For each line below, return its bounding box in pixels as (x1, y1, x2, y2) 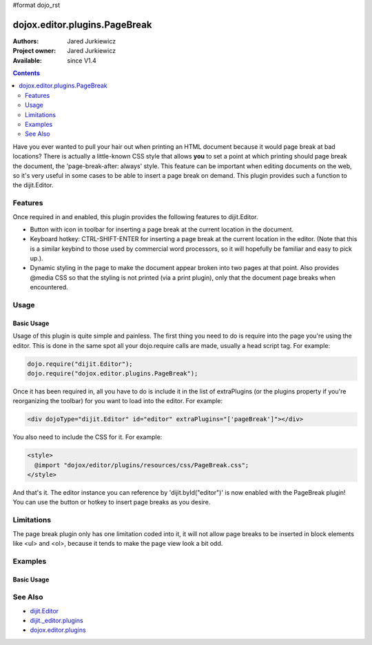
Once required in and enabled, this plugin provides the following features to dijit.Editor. (12, 212, 258, 221)
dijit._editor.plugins (30, 617, 84, 625)
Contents (12, 69, 41, 77)
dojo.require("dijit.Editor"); (27, 360, 134, 368)
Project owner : (12, 47, 56, 55)
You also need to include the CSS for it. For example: (12, 433, 163, 441)
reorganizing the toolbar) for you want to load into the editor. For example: (12, 397, 223, 405)
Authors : (12, 37, 39, 45)
